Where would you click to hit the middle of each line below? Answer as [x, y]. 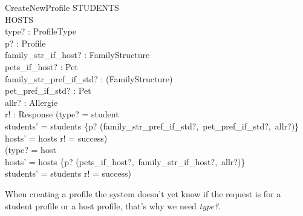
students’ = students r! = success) [68, 173]
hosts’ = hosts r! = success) [56, 138]
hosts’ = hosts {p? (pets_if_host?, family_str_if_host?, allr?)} [125, 161]
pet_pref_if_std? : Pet [48, 90]
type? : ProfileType [41, 31]
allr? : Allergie [31, 102]
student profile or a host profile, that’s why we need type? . [113, 205]
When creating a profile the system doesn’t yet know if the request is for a [143, 193]
